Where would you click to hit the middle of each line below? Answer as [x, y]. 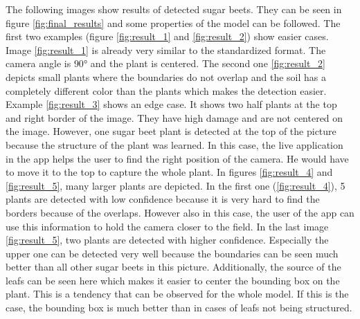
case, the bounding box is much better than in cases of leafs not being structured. [179, 308]
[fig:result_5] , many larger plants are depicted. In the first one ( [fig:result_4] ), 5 [175, 185]
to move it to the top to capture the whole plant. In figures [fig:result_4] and [169, 172]
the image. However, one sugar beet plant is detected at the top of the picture [171, 131]
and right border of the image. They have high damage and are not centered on [174, 117]
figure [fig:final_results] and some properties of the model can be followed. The [173, 22]
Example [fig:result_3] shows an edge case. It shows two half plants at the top [171, 104]
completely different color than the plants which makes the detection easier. [166, 90]
